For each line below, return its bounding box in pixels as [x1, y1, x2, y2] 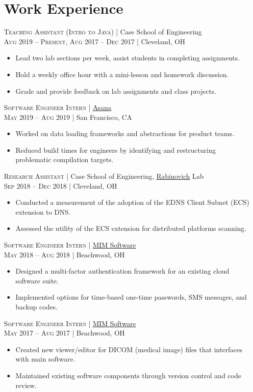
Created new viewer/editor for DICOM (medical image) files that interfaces [15, 344, 243, 354]
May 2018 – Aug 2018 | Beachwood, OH [4, 249, 125, 259]
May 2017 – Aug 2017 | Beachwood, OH [4, 328, 125, 338]
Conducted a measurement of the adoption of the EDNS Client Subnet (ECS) [15, 197, 250, 207]
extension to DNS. [15, 206, 71, 217]
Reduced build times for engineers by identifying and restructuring [15, 144, 216, 155]
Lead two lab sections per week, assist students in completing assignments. [15, 53, 240, 63]
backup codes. [15, 302, 58, 311]
